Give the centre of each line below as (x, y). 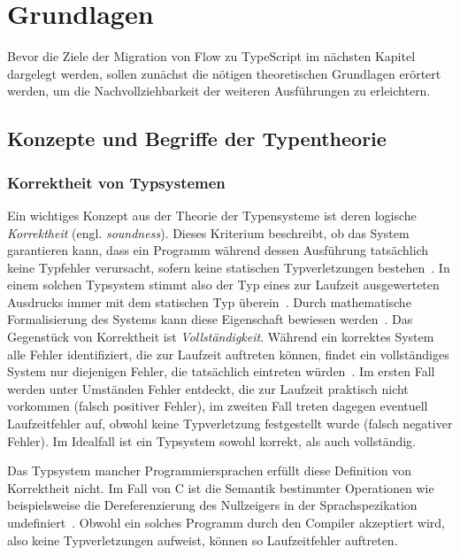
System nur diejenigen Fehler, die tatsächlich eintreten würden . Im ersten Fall (221, 371)
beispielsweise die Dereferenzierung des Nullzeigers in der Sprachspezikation (212, 505)
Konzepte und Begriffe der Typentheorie (197, 139)
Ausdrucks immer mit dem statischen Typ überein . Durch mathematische (209, 301)
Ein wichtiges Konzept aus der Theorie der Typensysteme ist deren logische (212, 215)
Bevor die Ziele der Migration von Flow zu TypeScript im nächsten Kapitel (211, 56)
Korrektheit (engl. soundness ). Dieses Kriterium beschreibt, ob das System (208, 232)
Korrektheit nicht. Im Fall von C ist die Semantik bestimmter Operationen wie (221, 487)
